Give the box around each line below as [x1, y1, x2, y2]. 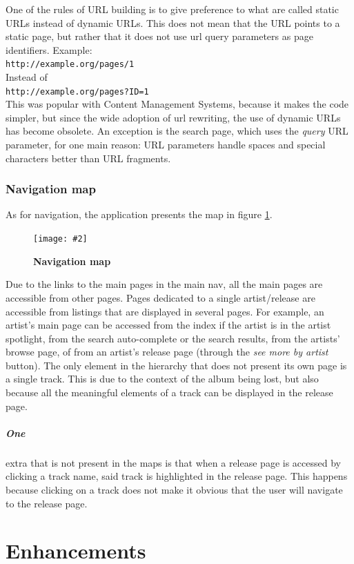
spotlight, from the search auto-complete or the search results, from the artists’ [6, 331, 340, 345]
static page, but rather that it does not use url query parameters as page [6, 29, 313, 43]
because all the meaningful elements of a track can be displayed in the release [6, 385, 333, 400]
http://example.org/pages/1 [6, 59, 135, 70]
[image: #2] [33, 234, 88, 244]
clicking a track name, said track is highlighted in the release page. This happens [6, 469, 348, 483]
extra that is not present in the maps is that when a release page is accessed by [6, 455, 341, 469]
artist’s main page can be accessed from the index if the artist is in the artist [6, 318, 331, 332]
